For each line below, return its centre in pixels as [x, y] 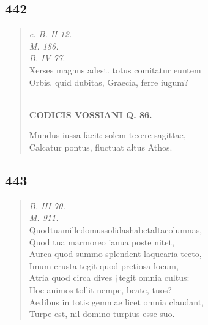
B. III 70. [47, 205]
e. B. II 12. [50, 34]
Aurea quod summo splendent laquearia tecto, [115, 254]
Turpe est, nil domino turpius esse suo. [102, 314]
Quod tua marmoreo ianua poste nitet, [102, 241]
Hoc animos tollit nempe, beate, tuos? [100, 289]
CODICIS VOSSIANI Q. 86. [91, 114]
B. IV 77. [47, 58]
